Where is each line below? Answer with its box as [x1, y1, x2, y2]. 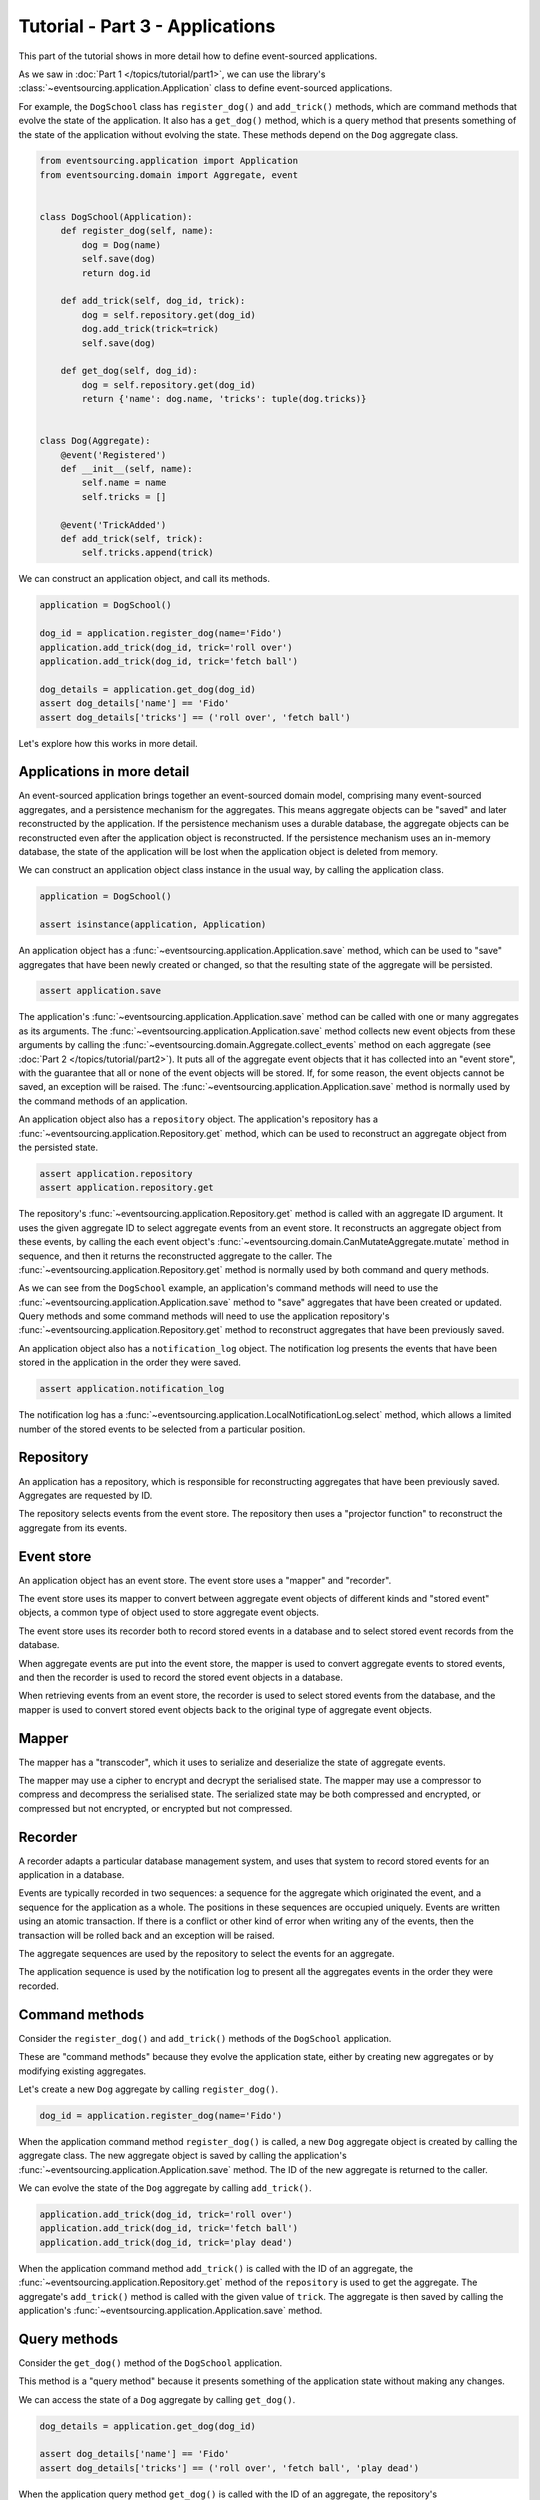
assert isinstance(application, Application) [39, 919, 267, 930]
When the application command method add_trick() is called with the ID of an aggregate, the [18, 2262, 414, 2274]
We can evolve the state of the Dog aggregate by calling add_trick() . [18, 2182, 312, 2194]
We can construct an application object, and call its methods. [18, 573, 270, 585]
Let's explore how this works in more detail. [18, 737, 199, 749]
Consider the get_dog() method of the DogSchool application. [18, 2356, 283, 2369]
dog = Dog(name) [81, 239, 162, 250]
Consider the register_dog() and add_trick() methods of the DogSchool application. [18, 2032, 392, 2044]
